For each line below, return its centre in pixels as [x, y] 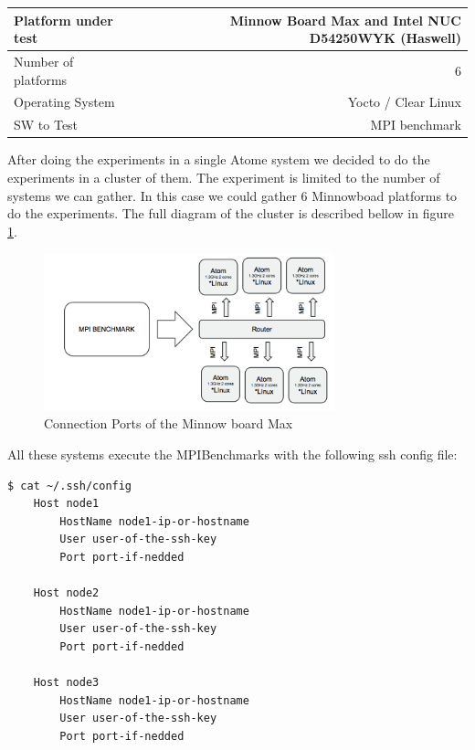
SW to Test [46, 125]
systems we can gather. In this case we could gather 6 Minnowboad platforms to [232, 195]
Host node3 [66, 683]
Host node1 [66, 504]
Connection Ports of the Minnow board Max [169, 423]
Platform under [63, 20]
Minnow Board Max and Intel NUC [345, 20]
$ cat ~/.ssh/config [70, 486]
